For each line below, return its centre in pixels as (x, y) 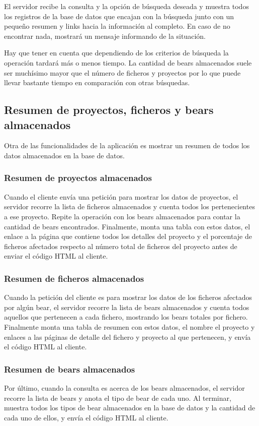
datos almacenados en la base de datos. (64, 155)
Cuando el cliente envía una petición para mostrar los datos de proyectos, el (121, 196)
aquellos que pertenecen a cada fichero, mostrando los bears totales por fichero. (126, 317)
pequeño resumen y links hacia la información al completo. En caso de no (117, 26)
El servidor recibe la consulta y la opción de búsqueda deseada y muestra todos (126, 6)
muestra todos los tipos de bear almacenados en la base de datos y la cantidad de (130, 408)
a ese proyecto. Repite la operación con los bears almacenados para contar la (122, 216)
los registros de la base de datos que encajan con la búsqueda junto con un (119, 16)
